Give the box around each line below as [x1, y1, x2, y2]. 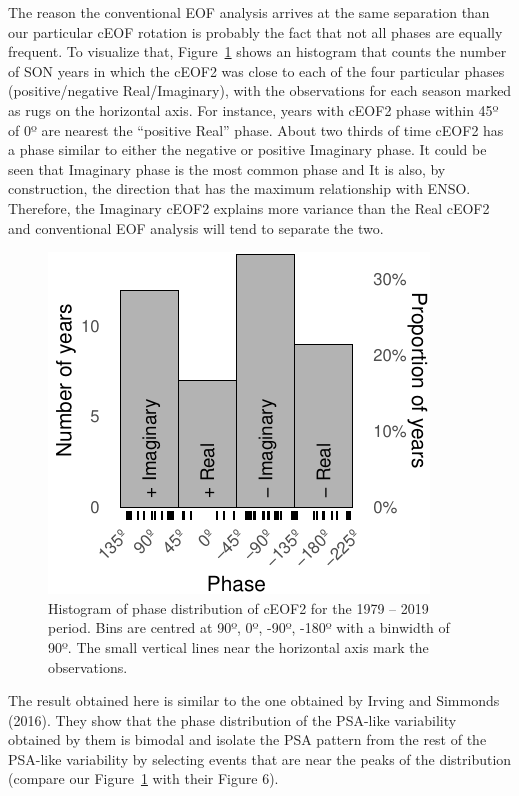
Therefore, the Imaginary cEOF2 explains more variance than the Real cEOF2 [8, 197, 490, 218]
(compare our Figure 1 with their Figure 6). [8, 768, 279, 789]
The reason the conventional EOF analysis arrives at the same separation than [8, 2, 490, 22]
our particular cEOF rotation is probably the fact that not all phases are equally [8, 21, 503, 42]
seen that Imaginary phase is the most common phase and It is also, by [8, 158, 446, 179]
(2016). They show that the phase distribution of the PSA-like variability [8, 709, 457, 730]
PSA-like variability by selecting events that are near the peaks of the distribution [8, 748, 512, 769]
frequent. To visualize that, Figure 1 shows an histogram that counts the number [8, 41, 507, 62]
